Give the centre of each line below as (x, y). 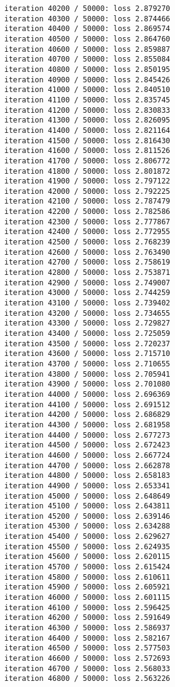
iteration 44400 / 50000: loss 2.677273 (87, 435)
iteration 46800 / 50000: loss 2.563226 (87, 679)
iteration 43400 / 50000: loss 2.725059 (87, 333)
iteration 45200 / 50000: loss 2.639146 (87, 516)
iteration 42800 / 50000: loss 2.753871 (87, 273)
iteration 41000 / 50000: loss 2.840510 (87, 90)
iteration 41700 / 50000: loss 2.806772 (87, 161)
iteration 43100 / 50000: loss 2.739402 (87, 303)
